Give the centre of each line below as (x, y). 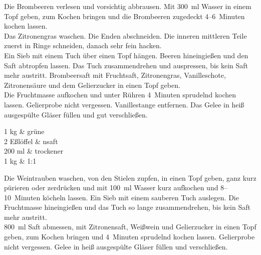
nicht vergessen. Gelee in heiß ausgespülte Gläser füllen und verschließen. (116, 246)
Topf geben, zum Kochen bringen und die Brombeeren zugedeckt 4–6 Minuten (124, 16)
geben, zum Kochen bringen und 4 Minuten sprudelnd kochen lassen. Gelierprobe (129, 237)
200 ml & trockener (34, 151)
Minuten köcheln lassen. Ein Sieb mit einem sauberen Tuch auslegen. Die (126, 197)
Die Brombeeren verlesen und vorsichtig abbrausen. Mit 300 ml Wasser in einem (128, 6)
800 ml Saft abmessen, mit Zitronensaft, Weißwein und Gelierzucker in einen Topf (130, 227)
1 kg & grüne (24, 131)
